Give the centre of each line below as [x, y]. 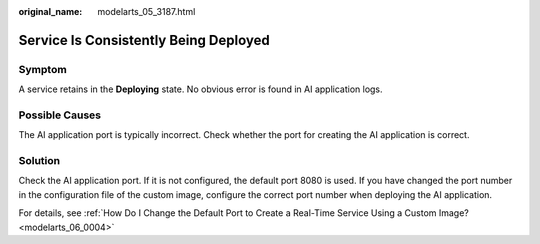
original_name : [50, 11]
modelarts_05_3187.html [146, 11]
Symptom [42, 69]
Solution [39, 161]
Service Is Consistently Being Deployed [144, 40]
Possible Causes [60, 115]
